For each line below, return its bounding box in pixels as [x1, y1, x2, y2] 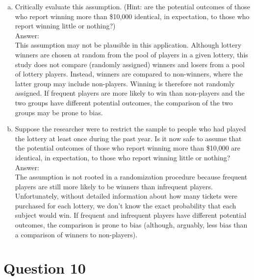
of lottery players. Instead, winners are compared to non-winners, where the [15, 69, 243, 79]
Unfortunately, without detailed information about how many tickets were [15, 191, 238, 201]
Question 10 [3, 258, 86, 278]
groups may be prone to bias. [15, 107, 103, 117]
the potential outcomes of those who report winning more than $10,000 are [15, 143, 240, 153]
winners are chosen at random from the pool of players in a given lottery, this [15, 49, 248, 59]
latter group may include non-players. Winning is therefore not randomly [15, 78, 235, 88]
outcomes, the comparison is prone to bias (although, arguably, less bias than [15, 220, 248, 230]
